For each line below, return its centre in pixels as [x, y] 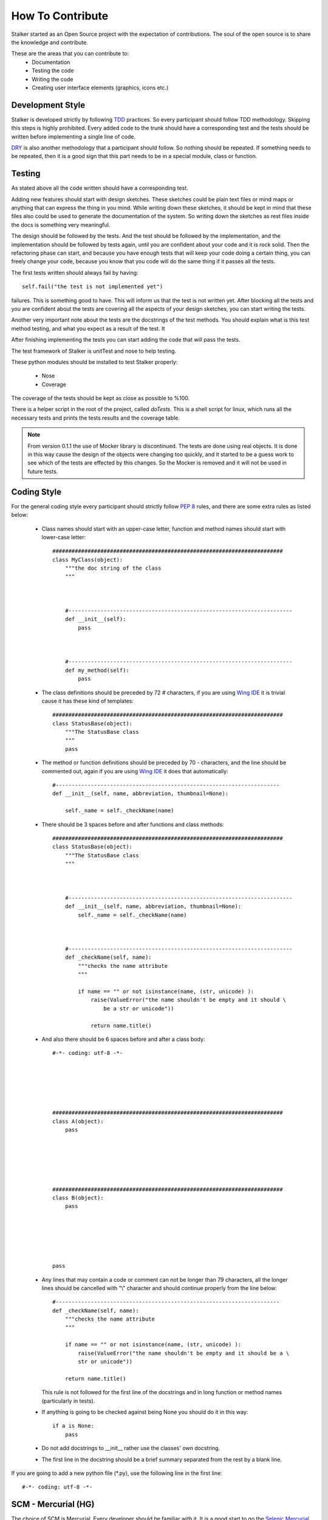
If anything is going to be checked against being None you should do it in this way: [145, 1412]
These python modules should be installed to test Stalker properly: [94, 362]
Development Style [48, 105]
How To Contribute [60, 16]
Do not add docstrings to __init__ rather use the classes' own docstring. [131, 1448]
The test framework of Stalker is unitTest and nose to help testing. [94, 351]
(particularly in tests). [68, 1401]
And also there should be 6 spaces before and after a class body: [123, 1039]
